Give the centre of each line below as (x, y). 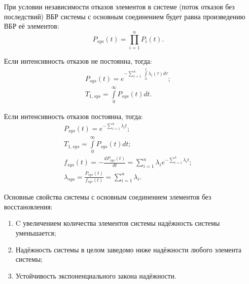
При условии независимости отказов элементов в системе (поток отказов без (119, 6)
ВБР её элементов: (32, 26)
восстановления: (28, 206)
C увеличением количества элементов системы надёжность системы (118, 223)
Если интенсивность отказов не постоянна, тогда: (78, 61)
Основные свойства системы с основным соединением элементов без (108, 197)
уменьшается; (36, 233)
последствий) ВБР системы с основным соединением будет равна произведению (125, 16)
